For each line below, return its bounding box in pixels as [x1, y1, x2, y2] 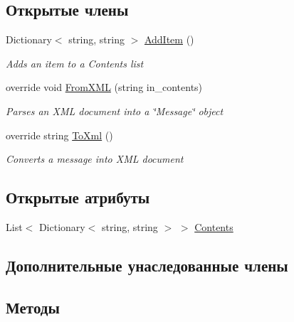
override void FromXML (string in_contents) [6, 80, 203, 95]
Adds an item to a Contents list [6, 55, 144, 70]
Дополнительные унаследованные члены [6, 254, 288, 276]
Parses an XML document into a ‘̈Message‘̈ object [6, 103, 224, 118]
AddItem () [144, 32, 194, 47]
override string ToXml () [6, 127, 113, 142]
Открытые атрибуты [6, 186, 150, 208]
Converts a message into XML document [6, 151, 184, 166]
